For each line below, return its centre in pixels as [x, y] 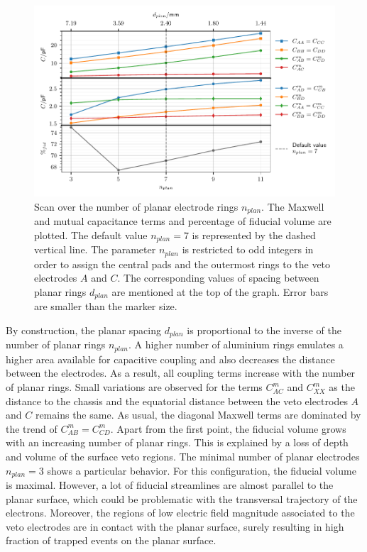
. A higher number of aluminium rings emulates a [236, 344]
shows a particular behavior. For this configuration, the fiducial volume [202, 470]
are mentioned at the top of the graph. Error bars [220, 291]
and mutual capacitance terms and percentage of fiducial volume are [183, 221]
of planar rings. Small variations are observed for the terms [134, 387]
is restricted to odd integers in [248, 249]
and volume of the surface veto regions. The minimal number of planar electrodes [183, 457]
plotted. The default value [91, 234]
